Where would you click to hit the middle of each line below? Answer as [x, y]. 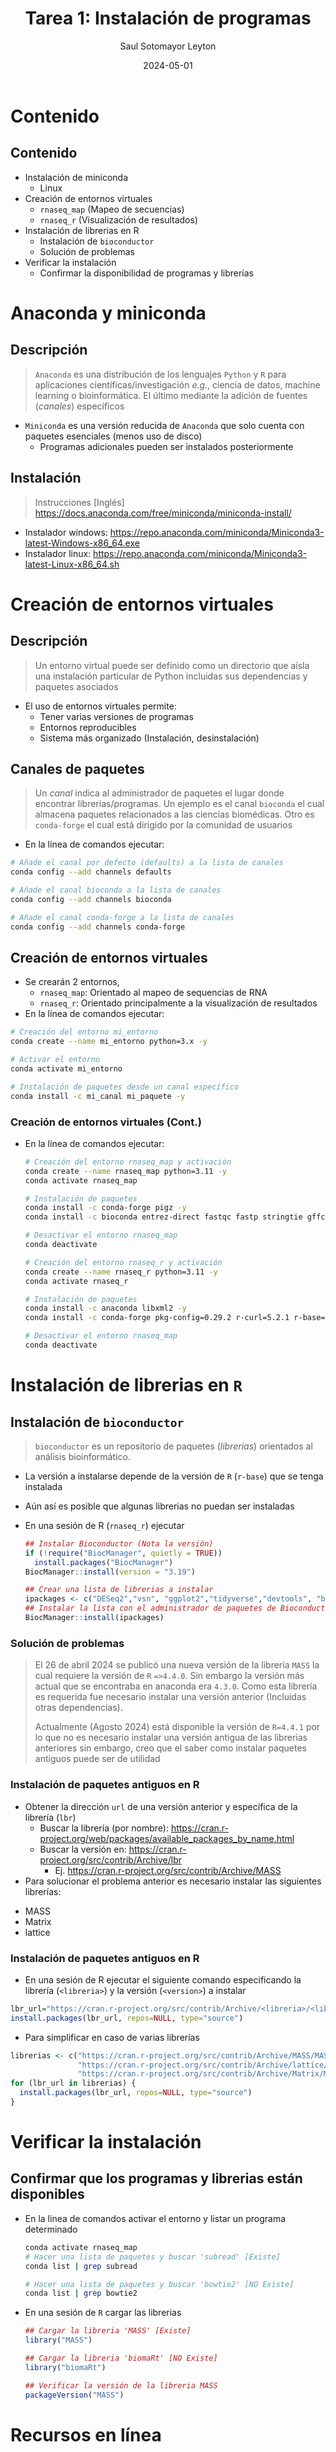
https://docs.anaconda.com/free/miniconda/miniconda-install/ [163, 513]
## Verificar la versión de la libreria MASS [121, 2385]
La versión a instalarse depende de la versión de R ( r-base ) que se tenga [174, 1476]
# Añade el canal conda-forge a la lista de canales [122, 917]
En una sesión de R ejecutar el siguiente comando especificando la [163, 1979]
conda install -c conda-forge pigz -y [105, 1208]
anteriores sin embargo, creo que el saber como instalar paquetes [170, 1748]
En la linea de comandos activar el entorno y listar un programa [155, 2218]
